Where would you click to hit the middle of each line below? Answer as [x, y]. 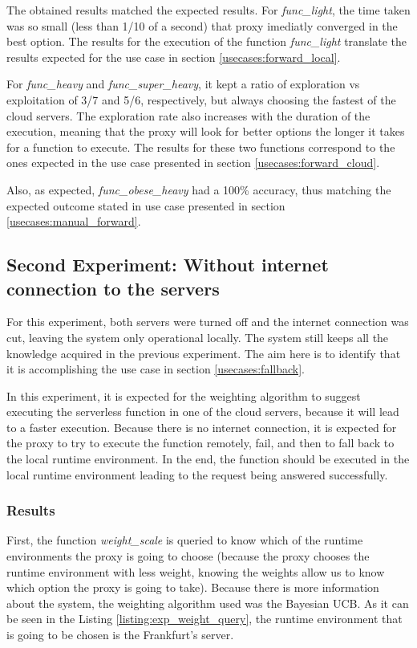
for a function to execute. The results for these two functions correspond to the [201, 147]
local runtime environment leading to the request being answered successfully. [197, 474]
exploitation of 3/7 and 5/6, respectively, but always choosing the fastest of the [201, 99]
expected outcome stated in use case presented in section [146, 205]
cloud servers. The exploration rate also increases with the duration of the [188, 115]
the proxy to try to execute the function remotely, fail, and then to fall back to [200, 443]
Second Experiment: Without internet [168, 265]
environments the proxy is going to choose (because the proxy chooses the [188, 556]
